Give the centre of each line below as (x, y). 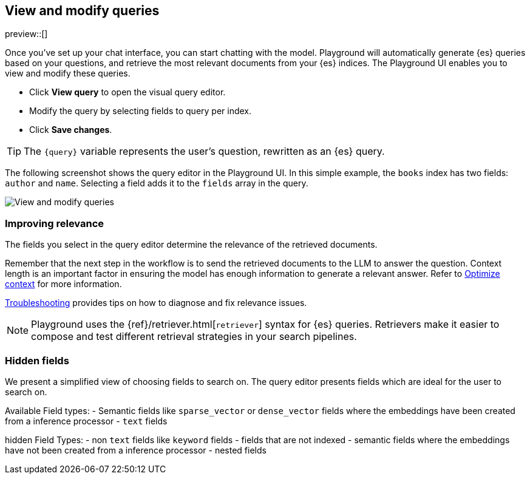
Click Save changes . (71, 130)
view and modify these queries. (68, 73)
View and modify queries (82, 11)
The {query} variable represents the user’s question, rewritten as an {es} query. (204, 151)
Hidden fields (37, 360)
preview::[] (26, 34)
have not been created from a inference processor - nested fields (136, 450)
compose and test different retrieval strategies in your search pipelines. (194, 337)
